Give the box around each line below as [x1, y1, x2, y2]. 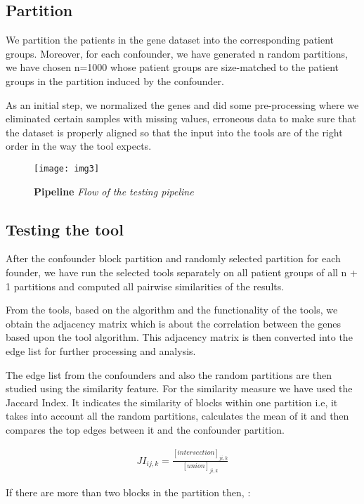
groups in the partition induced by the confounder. [6, 73, 224, 88]
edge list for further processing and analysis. [6, 343, 196, 358]
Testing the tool [6, 218, 124, 240]
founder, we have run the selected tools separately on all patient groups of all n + [6, 265, 358, 279]
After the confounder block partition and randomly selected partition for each [6, 251, 341, 266]
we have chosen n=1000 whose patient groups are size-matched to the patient [6, 60, 339, 75]
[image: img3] [34, 163, 100, 174]
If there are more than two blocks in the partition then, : [6, 485, 251, 500]
